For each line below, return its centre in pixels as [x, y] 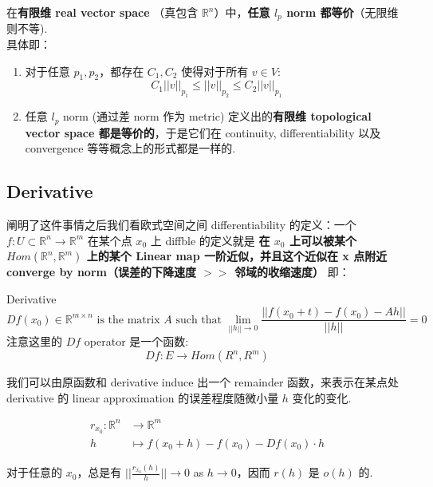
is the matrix [128, 320]
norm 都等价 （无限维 [342, 12]
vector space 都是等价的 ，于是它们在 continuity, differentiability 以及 [203, 132]
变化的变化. [322, 397]
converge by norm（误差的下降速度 [101, 272]
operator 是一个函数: [136, 341]
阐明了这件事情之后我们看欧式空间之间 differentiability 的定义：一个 [181, 225]
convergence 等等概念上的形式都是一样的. [130, 148]
